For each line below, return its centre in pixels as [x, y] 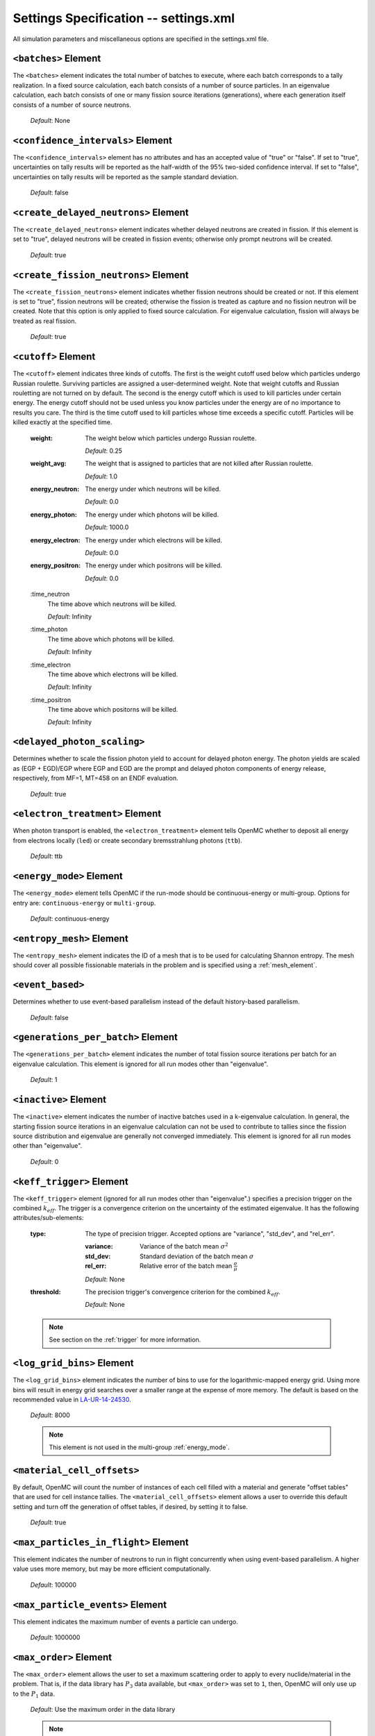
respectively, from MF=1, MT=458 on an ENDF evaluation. [95, 778]
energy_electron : [55, 540]
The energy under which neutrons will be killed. [153, 489]
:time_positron [51, 700]
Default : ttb [46, 856]
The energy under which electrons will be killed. [153, 540]
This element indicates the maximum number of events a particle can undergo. [126, 1621]
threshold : [46, 1292]
